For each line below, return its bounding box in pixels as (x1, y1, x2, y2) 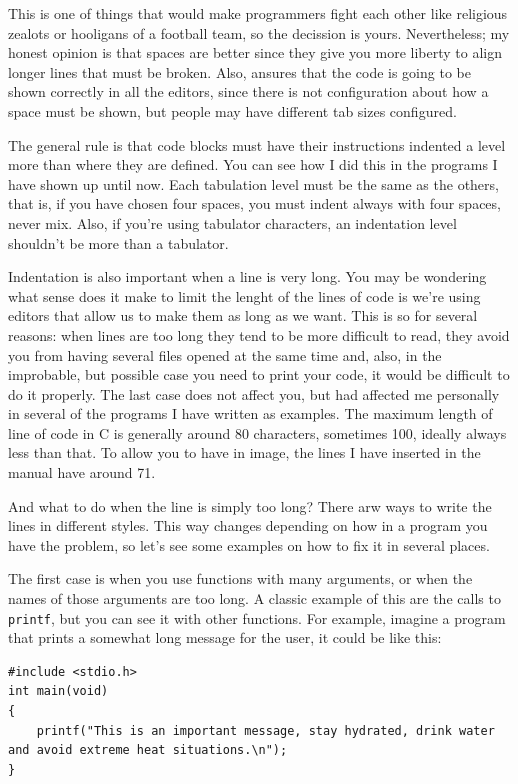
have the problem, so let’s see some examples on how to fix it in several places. (8, 534, 490, 555)
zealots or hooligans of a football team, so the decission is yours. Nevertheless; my (8, 22, 510, 43)
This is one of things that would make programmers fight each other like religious (8, 3, 508, 23)
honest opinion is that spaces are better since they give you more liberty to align (8, 42, 503, 63)
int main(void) (8, 684, 109, 699)
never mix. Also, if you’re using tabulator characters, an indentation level (8, 212, 457, 233)
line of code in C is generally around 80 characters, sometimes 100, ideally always (8, 422, 507, 443)
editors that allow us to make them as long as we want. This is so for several (8, 305, 478, 326)
